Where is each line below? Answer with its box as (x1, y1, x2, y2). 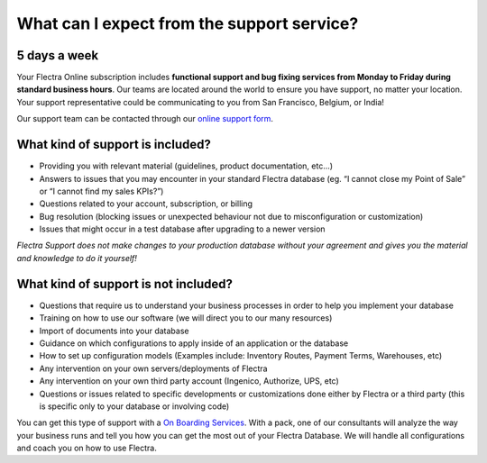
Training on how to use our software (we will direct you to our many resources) (39, 313, 333, 323)
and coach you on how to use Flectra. (16, 442, 157, 454)
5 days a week (16, 48, 99, 63)
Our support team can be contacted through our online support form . (16, 113, 274, 124)
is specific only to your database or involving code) (39, 401, 230, 412)
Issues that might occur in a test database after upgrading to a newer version (39, 223, 326, 234)
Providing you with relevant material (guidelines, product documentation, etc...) (39, 160, 334, 171)
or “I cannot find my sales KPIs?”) (39, 186, 164, 196)
